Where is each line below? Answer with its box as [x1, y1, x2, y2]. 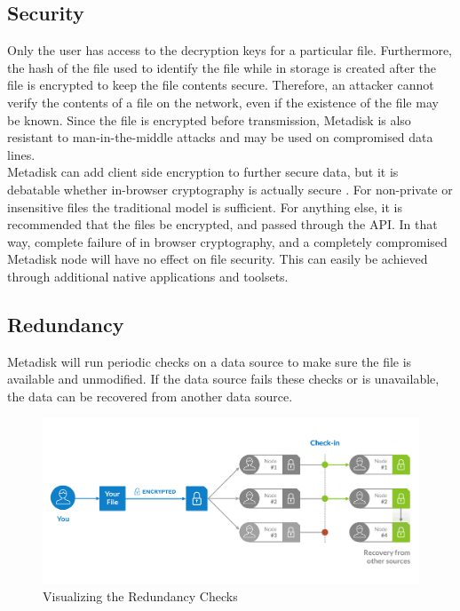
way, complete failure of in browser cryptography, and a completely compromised [7, 232, 448, 250]
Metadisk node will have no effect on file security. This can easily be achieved [7, 250, 428, 268]
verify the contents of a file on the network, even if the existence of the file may [7, 92, 439, 111]
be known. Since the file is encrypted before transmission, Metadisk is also [7, 110, 411, 129]
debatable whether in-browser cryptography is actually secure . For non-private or [7, 179, 453, 198]
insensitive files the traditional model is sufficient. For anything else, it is [7, 197, 402, 216]
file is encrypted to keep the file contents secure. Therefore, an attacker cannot [7, 75, 434, 94]
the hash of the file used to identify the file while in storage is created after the [7, 58, 437, 76]
